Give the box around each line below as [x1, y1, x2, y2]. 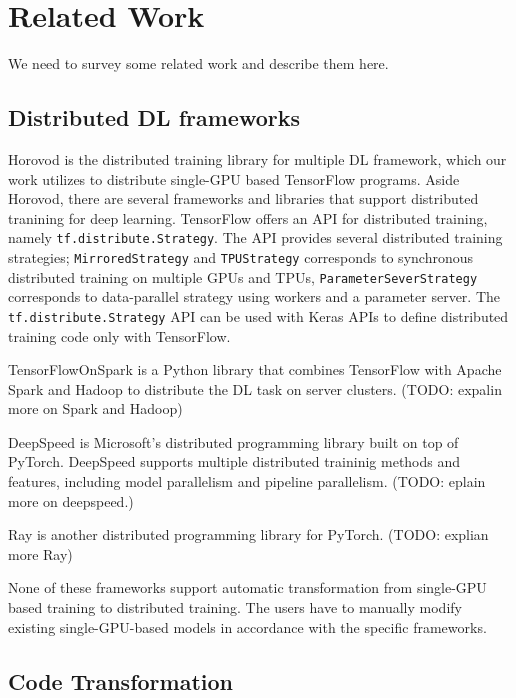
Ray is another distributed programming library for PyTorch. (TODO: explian [8, 524, 489, 545]
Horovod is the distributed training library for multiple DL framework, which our [8, 148, 507, 169]
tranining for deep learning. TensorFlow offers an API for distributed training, [8, 207, 488, 228]
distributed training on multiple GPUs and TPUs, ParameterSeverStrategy [8, 266, 478, 287]
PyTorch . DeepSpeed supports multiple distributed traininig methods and [8, 451, 461, 472]
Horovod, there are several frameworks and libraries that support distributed [8, 188, 479, 209]
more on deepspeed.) [8, 490, 134, 511]
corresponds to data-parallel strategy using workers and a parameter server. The [8, 286, 500, 307]
